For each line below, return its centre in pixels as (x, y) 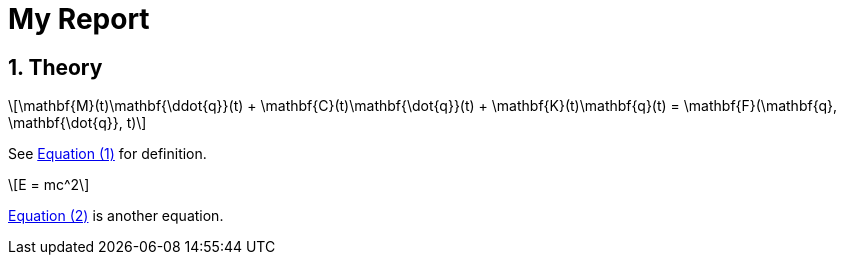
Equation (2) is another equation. (116, 216)
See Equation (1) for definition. (107, 154)
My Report (79, 19)
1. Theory (55, 67)
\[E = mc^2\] (49, 185)
